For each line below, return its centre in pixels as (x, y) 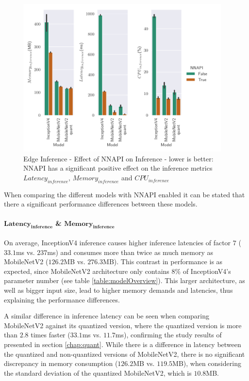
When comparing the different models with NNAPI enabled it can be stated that (124, 194)
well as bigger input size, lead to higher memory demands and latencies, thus (118, 290)
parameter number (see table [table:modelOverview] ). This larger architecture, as (124, 280)
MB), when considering (207, 363)
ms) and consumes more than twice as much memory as (130, 252)
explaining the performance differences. (62, 299)
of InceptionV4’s (207, 271)
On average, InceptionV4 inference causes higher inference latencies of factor (117, 243)
